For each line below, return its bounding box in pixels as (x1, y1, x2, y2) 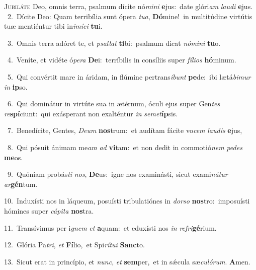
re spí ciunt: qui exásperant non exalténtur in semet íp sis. (4, 108, 178, 118)
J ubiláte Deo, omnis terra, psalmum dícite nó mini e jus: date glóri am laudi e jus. (4, 1, 253, 11)
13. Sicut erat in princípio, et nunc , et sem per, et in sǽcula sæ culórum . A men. (4, 256, 250, 266)
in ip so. (4, 81, 28, 92)
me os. (4, 152, 23, 162)
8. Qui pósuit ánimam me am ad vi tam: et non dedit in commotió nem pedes (7, 142, 242, 152)
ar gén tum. (4, 178, 38, 189)
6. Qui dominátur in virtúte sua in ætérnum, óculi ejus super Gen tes (7, 98, 220, 109)
